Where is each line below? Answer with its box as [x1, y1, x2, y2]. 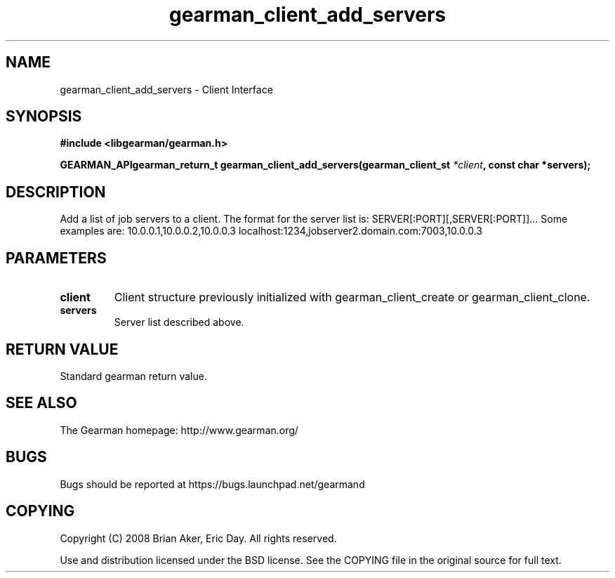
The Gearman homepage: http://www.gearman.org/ [60, 423, 298, 436]
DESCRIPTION [6, 183, 106, 201]
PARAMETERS [6, 249, 107, 267]
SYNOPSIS [6, 107, 82, 126]
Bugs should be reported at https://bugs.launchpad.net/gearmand [60, 478, 365, 490]
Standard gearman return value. [60, 369, 207, 382]
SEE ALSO [6, 394, 77, 412]
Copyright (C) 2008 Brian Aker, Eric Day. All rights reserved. [60, 532, 337, 544]
